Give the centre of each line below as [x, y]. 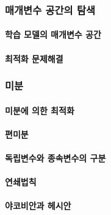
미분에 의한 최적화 [40, 110]
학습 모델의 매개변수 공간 [53, 34]
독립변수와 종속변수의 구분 [56, 158]
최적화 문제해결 [34, 58]
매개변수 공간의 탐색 [50, 9]
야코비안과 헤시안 [38, 206]
